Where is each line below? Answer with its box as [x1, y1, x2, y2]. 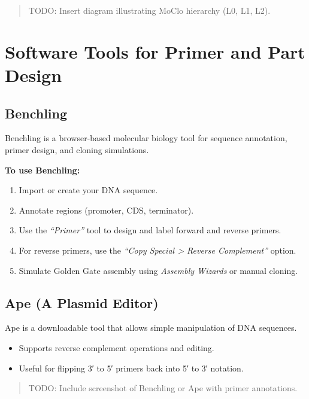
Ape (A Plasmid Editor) [5, 293, 159, 312]
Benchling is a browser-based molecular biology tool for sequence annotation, [5, 132, 287, 144]
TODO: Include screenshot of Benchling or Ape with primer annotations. [28, 382, 298, 394]
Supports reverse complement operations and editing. [19, 341, 214, 354]
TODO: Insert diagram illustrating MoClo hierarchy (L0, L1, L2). [28, 4, 271, 16]
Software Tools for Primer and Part [5, 39, 305, 63]
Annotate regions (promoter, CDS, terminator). [19, 203, 194, 216]
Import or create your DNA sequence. [19, 184, 158, 196]
